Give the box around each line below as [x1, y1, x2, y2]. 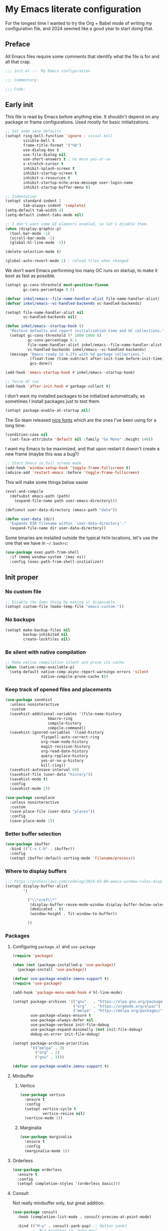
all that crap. [5, 59, 31, 65]
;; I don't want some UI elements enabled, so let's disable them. [5, 221, 149, 226]
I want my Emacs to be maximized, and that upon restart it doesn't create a [5, 446, 160, 452]
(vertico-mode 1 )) [24, 1116, 63, 1121]
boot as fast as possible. [5, 273, 56, 279]
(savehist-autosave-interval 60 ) [9, 767, 79, 773]
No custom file [5, 588, 41, 595]
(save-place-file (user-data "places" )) [9, 809, 95, 814]
